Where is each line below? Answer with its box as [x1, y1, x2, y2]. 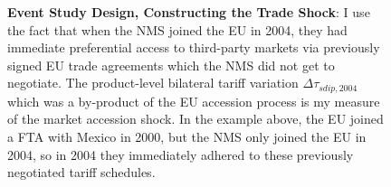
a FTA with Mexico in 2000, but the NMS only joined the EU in [7, 127, 367, 146]
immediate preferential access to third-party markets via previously [7, 38, 380, 57]
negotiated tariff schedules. [7, 163, 156, 182]
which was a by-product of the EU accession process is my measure [7, 91, 380, 110]
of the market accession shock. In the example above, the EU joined [7, 109, 384, 128]
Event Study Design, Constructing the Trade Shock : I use [7, 3, 370, 21]
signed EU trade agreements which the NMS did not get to [7, 55, 335, 74]
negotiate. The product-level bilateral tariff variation [7, 73, 299, 92]
